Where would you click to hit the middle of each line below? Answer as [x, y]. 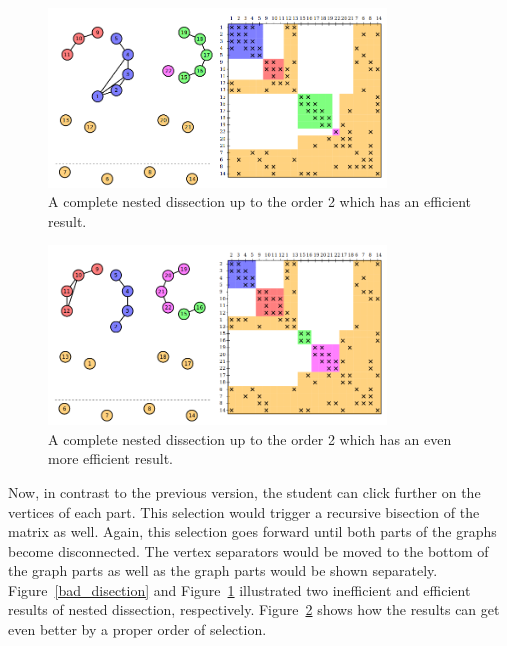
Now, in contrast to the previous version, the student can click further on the [244, 491]
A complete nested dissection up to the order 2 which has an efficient [260, 201]
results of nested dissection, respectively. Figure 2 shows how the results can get [254, 609]
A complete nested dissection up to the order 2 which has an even [250, 438]
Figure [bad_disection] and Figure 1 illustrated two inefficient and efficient [239, 589]
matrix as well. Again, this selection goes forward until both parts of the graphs [252, 531]
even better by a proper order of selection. [137, 629]
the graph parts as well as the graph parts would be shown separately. [223, 570]
